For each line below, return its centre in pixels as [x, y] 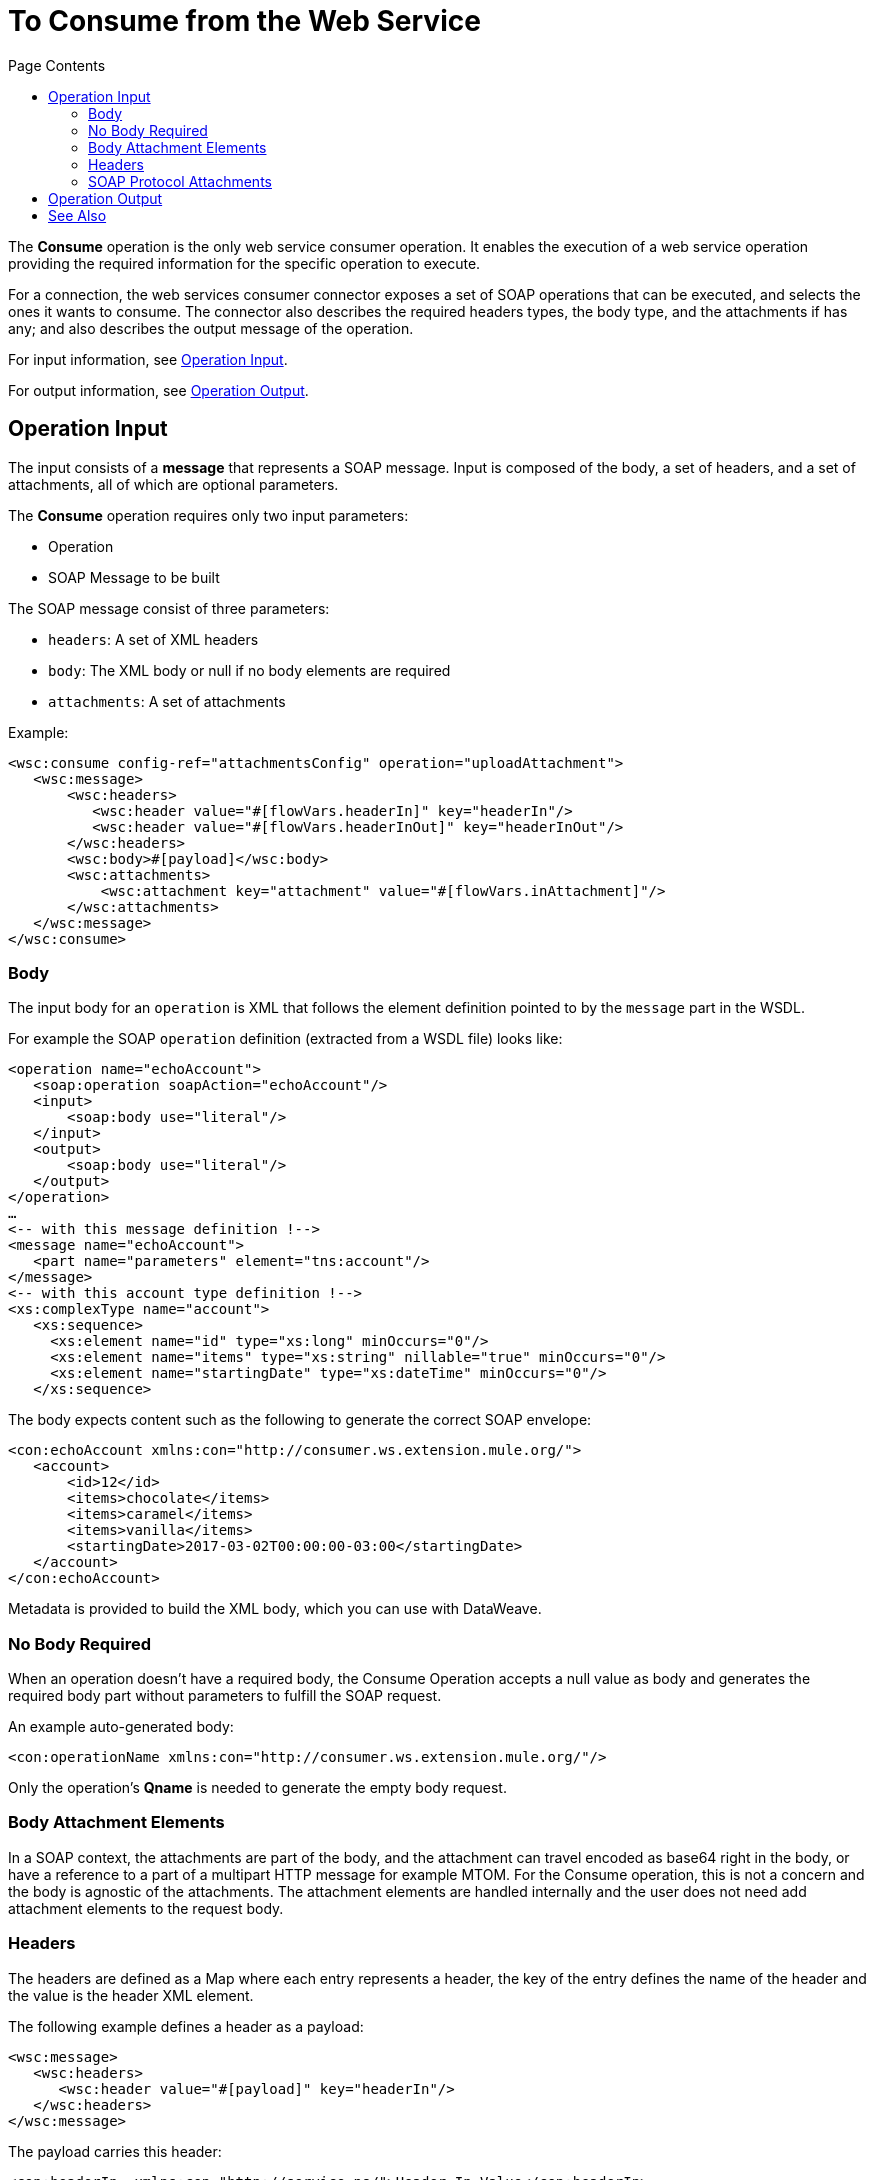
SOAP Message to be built [134, 577]
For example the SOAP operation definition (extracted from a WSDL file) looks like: [285, 1039]
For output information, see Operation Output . [158, 390]
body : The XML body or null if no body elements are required [249, 670]
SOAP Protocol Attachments [180, 181]
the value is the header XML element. [131, 1995]
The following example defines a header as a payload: [186, 2026]
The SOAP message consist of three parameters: [169, 608]
